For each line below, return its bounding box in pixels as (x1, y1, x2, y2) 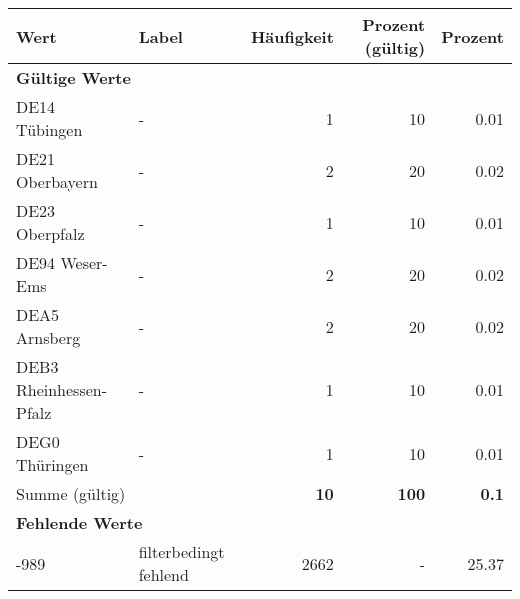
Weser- (60, 251, 108, 274)
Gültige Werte (16, 66, 131, 89)
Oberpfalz (16, 222, 85, 245)
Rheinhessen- (16, 378, 108, 401)
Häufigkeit (250, 24, 334, 48)
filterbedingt (138, 540, 225, 563)
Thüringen (16, 453, 89, 476)
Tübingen (16, 118, 83, 141)
